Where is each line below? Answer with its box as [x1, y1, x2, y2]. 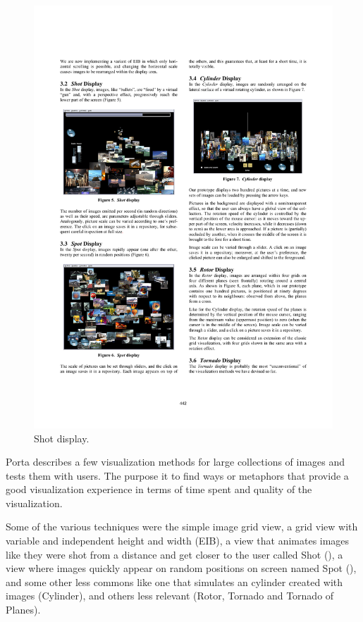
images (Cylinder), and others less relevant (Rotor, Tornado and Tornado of [6, 588, 334, 603]
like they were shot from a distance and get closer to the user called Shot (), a [6, 547, 343, 561]
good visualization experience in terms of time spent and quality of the [6, 482, 312, 497]
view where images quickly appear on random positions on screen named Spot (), [6, 561, 357, 576]
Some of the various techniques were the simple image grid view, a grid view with [6, 519, 358, 534]
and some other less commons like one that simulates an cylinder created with [6, 574, 343, 589]
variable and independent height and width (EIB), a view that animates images [6, 533, 350, 548]
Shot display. [34, 430, 90, 445]
